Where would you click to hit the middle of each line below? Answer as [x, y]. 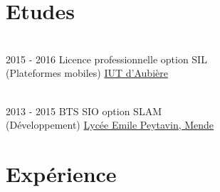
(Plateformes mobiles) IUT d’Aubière [87, 73]
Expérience [61, 173]
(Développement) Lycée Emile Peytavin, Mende [110, 125]
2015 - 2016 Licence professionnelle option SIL [106, 59]
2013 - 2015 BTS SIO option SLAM [84, 111]
